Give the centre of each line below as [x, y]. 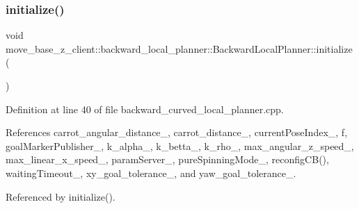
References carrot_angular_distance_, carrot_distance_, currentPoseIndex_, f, [177, 132]
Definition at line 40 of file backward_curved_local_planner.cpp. [145, 109]
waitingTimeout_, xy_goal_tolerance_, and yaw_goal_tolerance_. [151, 173]
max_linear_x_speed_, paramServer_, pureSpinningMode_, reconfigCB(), [167, 159]
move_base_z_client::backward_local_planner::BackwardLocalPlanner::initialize [179, 48]
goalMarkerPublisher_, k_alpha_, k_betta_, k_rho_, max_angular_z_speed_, [180, 145]
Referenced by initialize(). [61, 196]
